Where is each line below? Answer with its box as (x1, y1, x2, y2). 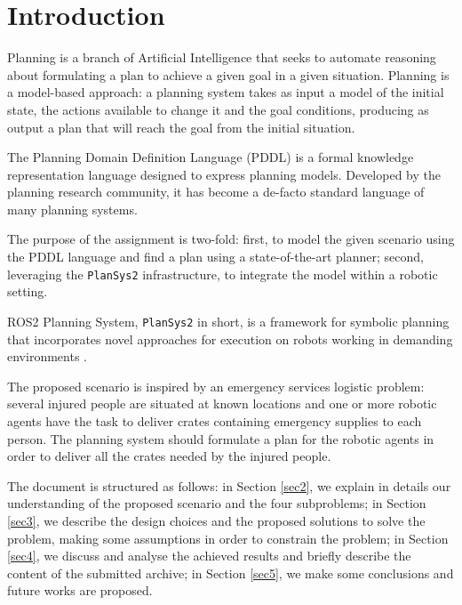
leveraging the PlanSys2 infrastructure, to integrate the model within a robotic (7, 264, 438, 283)
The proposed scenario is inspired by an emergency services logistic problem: (7, 376, 425, 395)
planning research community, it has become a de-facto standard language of (7, 182, 425, 201)
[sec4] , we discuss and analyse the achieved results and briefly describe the (7, 546, 411, 565)
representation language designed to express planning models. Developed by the (7, 165, 441, 183)
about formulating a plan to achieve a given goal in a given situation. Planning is (7, 65, 450, 84)
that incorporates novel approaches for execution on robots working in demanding (7, 329, 453, 348)
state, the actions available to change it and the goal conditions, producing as (7, 100, 429, 118)
